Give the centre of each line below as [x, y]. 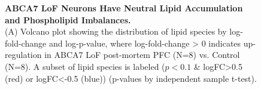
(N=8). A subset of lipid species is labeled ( [85, 66]
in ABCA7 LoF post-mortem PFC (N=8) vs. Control [142, 55]
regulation [23, 55]
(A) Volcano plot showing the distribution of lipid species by [116, 31]
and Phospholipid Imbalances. [68, 19]
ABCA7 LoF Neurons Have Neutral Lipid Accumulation [124, 8]
